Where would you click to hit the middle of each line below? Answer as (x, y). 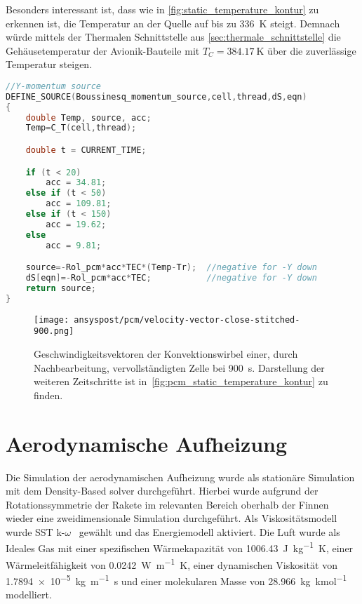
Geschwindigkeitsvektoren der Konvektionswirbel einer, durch (166, 354)
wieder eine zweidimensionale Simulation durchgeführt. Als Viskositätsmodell (172, 518)
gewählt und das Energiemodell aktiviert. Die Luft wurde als (209, 531)
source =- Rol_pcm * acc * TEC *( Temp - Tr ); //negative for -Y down (171, 268)
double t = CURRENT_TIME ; (86, 150)
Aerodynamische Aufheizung (147, 443)
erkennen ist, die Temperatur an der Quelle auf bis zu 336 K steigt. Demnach (173, 23)
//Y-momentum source (54, 86)
